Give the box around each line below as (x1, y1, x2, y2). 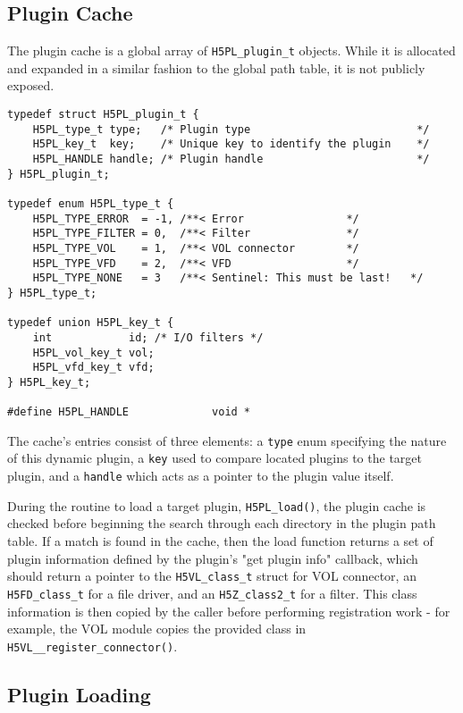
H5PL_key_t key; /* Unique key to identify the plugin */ (32, 138, 430, 151)
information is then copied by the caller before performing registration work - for (7, 601, 450, 620)
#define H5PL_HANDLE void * (7, 406, 251, 419)
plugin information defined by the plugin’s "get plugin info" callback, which (7, 549, 418, 567)
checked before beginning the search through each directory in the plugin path (7, 514, 436, 533)
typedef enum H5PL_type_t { (7, 197, 174, 210)
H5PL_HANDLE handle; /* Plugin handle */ (32, 153, 430, 166)
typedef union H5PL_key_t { (7, 316, 174, 330)
